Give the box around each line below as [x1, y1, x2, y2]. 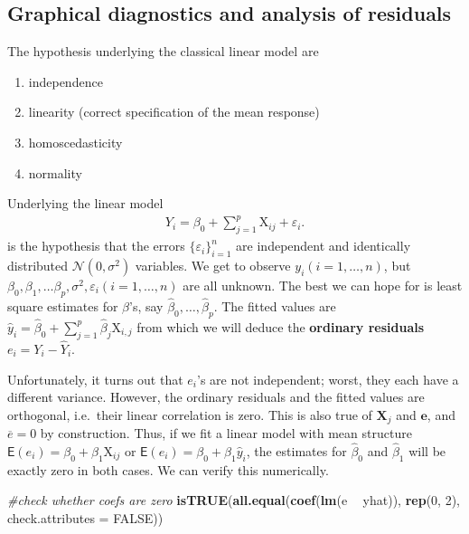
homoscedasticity [28, 132, 123, 151]
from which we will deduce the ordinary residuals [136, 317, 425, 336]
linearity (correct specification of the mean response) [28, 102, 320, 121]
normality [28, 163, 82, 182]
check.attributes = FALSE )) [7, 508, 164, 527]
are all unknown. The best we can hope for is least [183, 275, 463, 294]
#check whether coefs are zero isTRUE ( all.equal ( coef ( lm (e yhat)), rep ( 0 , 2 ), [7, 491, 460, 510]
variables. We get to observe [135, 255, 291, 274]
